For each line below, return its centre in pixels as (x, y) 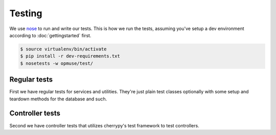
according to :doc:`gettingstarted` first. (50, 35)
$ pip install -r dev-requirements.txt (70, 56)
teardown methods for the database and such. (58, 99)
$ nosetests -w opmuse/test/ (57, 63)
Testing (26, 13)
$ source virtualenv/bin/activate (63, 49)
